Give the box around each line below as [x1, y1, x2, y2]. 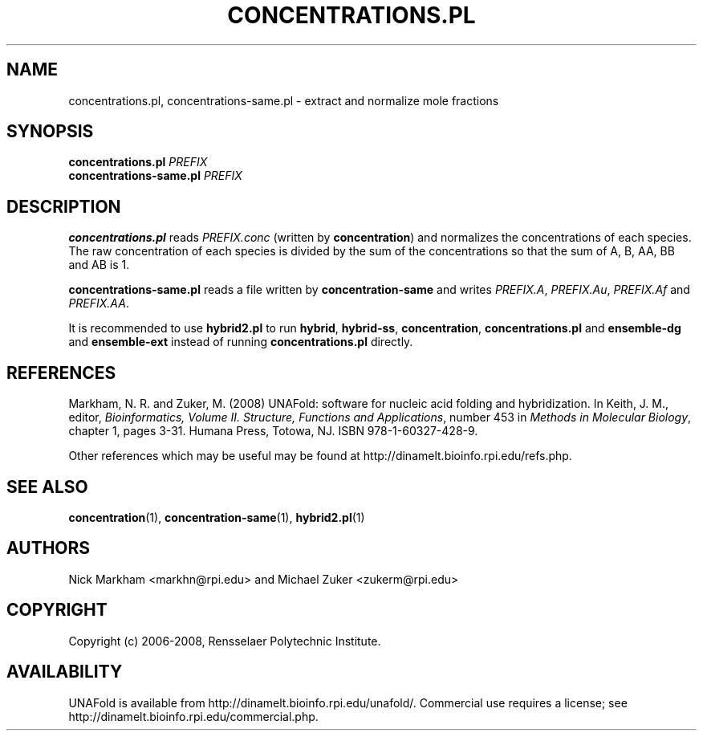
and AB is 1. [68, 258, 130, 272]
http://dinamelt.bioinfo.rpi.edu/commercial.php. [68, 709, 319, 723]
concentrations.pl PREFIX [68, 155, 208, 169]
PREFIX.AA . [68, 296, 129, 311]
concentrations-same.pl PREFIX [68, 169, 242, 183]
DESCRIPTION [6, 196, 121, 217]
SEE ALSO [6, 476, 88, 497]
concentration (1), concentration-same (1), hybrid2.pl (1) [68, 510, 365, 524]
